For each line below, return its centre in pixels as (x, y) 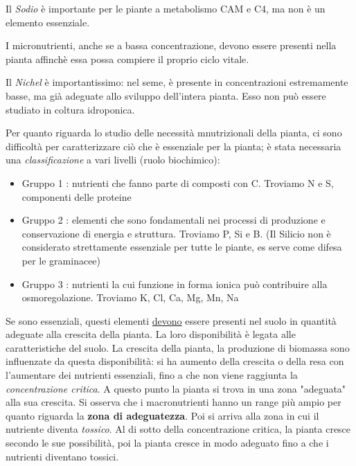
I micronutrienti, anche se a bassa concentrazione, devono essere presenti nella (171, 45)
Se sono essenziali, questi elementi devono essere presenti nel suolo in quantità (171, 320)
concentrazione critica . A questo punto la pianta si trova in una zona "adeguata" (176, 388)
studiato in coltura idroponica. (70, 109)
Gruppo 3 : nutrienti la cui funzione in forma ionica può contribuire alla (175, 284)
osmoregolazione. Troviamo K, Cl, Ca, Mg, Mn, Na (130, 297)
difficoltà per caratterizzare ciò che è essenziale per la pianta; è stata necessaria (173, 146)
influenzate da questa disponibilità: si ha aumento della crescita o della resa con (175, 361)
